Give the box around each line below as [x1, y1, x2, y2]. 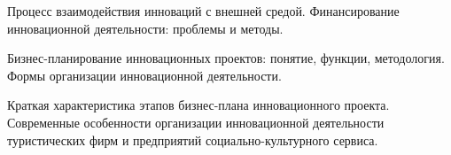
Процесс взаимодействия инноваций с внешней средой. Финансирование [7, 2, 400, 19]
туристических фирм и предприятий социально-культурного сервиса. [7, 130, 378, 149]
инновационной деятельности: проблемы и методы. [7, 19, 284, 37]
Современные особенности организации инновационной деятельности [7, 112, 385, 131]
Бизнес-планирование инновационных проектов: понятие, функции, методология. [7, 49, 445, 67]
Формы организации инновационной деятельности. [7, 66, 282, 84]
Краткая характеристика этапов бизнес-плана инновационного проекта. [7, 96, 390, 114]
